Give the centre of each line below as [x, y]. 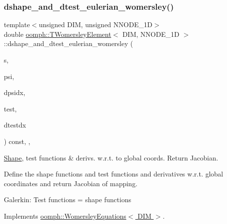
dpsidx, [15, 92]
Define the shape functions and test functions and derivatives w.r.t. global [113, 174]
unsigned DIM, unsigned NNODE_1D [96, 24]
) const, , [17, 141]
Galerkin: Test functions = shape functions [68, 200]
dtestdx [15, 125]
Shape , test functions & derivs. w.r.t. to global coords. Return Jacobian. [111, 157]
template [17, 24]
